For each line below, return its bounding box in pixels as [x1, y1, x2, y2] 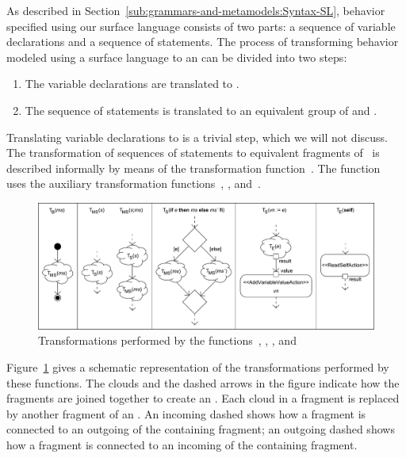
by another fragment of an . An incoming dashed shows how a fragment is [6, 405, 366, 422]
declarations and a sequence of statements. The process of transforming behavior [6, 33, 399, 50]
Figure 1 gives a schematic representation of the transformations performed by [6, 358, 389, 375]
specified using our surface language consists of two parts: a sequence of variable [6, 17, 396, 34]
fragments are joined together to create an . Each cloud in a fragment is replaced [6, 390, 400, 406]
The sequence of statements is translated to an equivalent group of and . [25, 101, 377, 118]
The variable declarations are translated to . [25, 75, 239, 92]
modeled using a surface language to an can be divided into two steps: [6, 48, 347, 65]
